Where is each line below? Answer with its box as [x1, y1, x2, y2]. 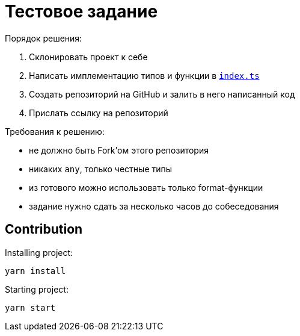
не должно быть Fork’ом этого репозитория [29, 145, 209, 155]
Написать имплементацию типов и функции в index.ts [29, 70, 260, 81]
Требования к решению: [5, 126, 105, 137]
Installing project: [5, 247, 73, 258]
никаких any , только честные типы [29, 163, 173, 174]
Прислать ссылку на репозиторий [29, 107, 168, 118]
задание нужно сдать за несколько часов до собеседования [29, 201, 279, 211]
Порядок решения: [5, 33, 82, 43]
